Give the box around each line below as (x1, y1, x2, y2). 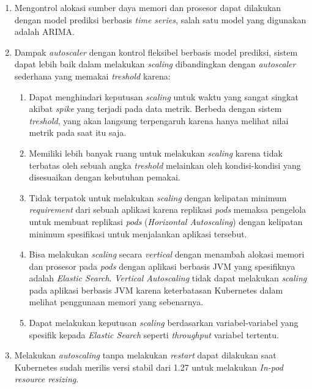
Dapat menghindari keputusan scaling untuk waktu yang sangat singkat (29, 90, 299, 103)
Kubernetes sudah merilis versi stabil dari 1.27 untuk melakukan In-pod (14, 360, 283, 373)
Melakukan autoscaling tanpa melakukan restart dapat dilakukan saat (14, 349, 277, 361)
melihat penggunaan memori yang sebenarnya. (29, 295, 204, 308)
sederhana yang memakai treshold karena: (14, 69, 171, 82)
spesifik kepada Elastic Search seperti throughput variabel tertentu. (29, 328, 279, 341)
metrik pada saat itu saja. (29, 126, 127, 139)
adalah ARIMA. (14, 25, 75, 38)
